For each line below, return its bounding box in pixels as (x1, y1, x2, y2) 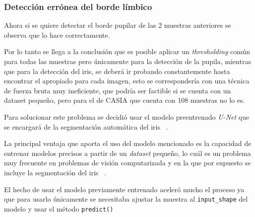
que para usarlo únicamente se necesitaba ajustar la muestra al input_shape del (4, 194, 248, 204)
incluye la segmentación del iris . (4, 167, 106, 177)
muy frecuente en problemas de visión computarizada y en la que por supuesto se (4, 157, 251, 168)
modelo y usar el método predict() (4, 203, 114, 214)
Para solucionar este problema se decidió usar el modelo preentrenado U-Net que (4, 111, 250, 122)
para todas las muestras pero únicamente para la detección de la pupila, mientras (4, 56, 251, 66)
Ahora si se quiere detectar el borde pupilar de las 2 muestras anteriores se (4, 20, 231, 30)
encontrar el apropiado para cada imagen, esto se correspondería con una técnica (4, 75, 250, 86)
